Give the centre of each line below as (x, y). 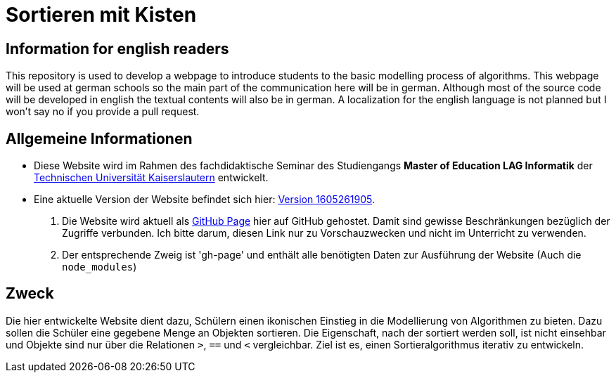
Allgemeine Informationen (99, 138)
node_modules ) (100, 267)
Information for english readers (117, 48)
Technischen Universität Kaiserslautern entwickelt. (151, 178)
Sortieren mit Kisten (101, 15)
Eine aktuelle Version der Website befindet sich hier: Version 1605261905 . (205, 200)
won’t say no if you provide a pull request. (103, 112)
